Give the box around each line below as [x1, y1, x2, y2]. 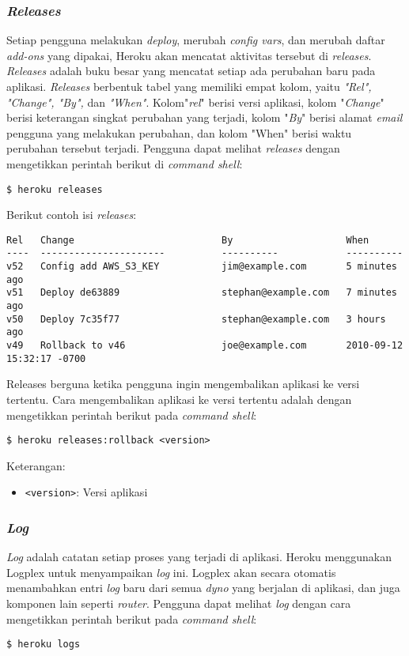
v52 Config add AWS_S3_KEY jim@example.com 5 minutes [6, 261, 397, 273]
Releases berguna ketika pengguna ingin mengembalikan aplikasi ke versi [6, 375, 360, 392]
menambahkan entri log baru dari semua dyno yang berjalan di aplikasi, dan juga [6, 579, 400, 596]
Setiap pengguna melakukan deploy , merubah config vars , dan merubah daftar [6, 32, 385, 48]
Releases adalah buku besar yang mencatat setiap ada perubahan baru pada [6, 62, 376, 79]
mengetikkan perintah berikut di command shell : [6, 155, 243, 172]
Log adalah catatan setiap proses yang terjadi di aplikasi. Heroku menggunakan [6, 549, 392, 565]
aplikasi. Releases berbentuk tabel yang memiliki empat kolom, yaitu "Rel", [6, 78, 372, 94]
